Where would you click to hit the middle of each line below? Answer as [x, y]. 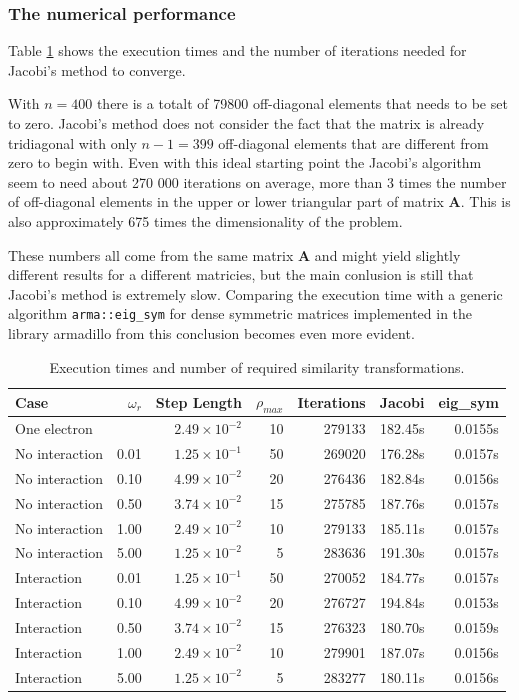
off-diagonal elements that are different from [353, 142]
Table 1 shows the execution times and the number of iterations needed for [237, 50]
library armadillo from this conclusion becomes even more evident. [211, 333]
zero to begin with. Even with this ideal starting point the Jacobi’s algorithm [245, 162]
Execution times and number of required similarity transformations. [257, 366]
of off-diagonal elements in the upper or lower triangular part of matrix [226, 201]
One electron [54, 428]
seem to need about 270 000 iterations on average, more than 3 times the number [257, 181]
